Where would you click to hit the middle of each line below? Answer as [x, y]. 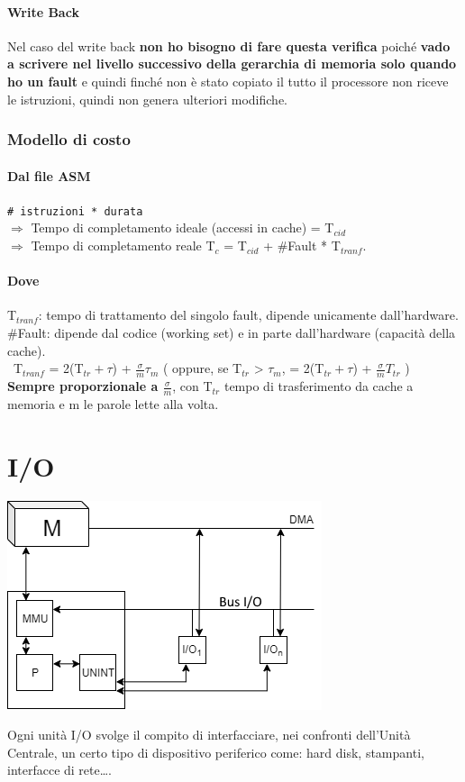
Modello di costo [69, 139]
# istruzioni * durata [75, 211]
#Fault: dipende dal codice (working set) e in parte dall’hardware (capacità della [232, 333]
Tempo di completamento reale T [123, 246]
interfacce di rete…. [60, 770]
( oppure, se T [202, 368]
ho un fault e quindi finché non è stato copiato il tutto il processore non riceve [228, 81]
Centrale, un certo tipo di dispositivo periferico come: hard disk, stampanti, [216, 752]
